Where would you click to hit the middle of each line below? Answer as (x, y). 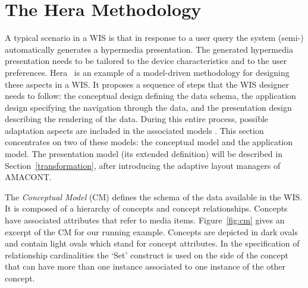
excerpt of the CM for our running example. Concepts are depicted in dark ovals (151, 231)
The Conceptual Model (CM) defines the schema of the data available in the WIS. (154, 196)
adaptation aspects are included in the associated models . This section (134, 130)
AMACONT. (28, 177)
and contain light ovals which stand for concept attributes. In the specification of (152, 243)
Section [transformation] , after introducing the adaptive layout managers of (143, 165)
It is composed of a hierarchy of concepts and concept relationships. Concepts (146, 208)
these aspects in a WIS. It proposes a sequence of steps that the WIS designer (147, 84)
